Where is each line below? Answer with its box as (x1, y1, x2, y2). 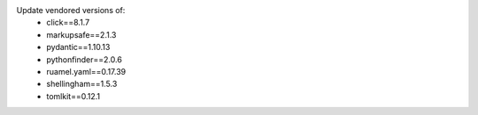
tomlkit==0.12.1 (46, 90, 101, 101)
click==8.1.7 (46, 18, 90, 28)
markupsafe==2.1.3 (46, 29, 117, 40)
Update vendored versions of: (16, 5, 126, 15)
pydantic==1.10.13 (46, 42, 111, 53)
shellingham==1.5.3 (46, 79, 118, 90)
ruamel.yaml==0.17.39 (46, 66, 127, 76)
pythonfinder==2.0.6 (46, 54, 123, 65)
